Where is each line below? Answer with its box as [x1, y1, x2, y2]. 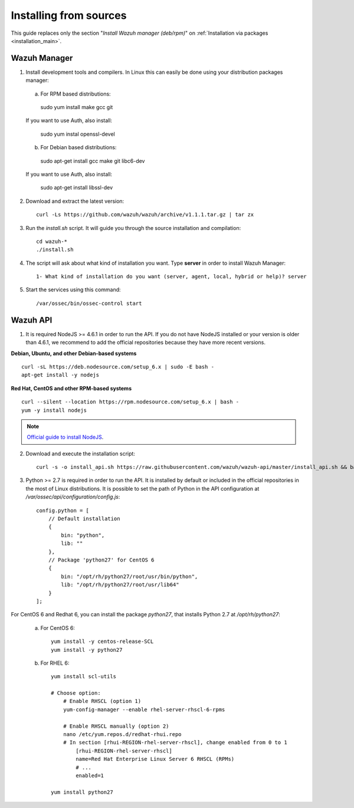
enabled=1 [76, 772, 104, 779]
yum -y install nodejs [21, 407, 87, 413]
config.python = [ [36, 507, 90, 514]
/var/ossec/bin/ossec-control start [36, 300, 142, 307]
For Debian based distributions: [40, 144, 117, 151]
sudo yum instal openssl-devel [40, 130, 115, 137]
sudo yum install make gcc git [40, 104, 113, 111]
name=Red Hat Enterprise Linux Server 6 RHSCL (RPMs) [76, 756, 235, 763]
